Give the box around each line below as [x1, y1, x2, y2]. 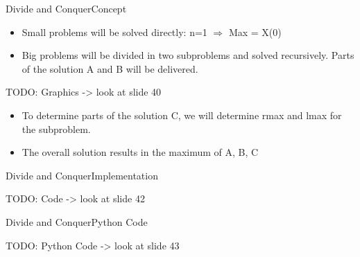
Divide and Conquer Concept [6, 1, 127, 15]
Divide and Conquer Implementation [6, 168, 158, 182]
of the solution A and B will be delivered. [22, 61, 198, 76]
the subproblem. [22, 121, 91, 136]
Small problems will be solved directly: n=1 [22, 24, 207, 39]
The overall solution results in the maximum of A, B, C [22, 145, 259, 159]
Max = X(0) [228, 24, 282, 39]
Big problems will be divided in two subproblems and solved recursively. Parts [22, 48, 354, 62]
